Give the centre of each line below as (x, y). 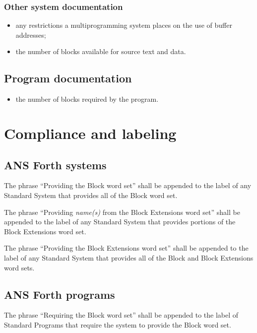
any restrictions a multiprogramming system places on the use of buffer (124, 25)
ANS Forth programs (60, 294)
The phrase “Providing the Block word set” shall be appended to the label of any (128, 185)
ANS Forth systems (55, 165)
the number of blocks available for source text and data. (101, 51)
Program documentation (68, 78)
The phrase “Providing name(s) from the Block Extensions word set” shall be (122, 212)
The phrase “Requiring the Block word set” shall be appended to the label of (121, 315)
